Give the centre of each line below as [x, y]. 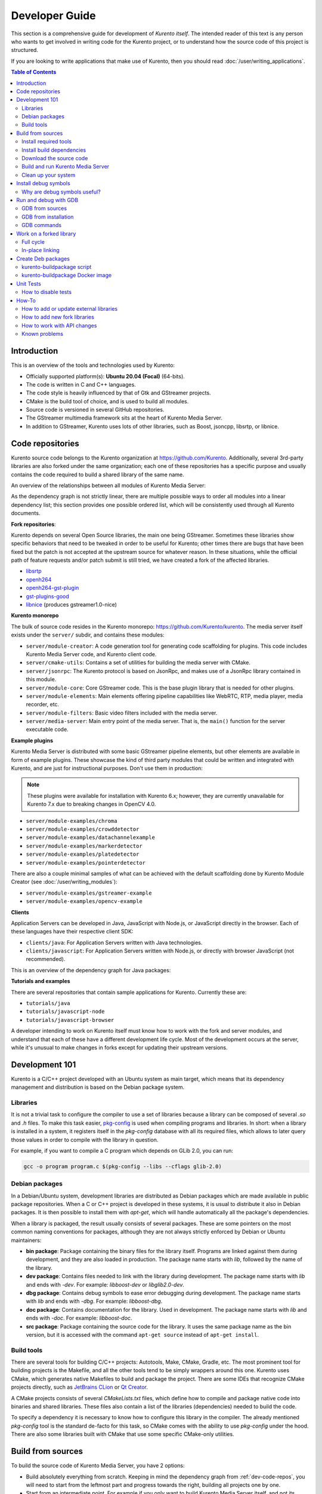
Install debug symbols [44, 183]
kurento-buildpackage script [57, 267]
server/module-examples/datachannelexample [90, 838]
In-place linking [41, 250]
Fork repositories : [33, 524]
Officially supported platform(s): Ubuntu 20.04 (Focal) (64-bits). [105, 376]
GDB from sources [44, 209]
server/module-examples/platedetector [83, 854]
